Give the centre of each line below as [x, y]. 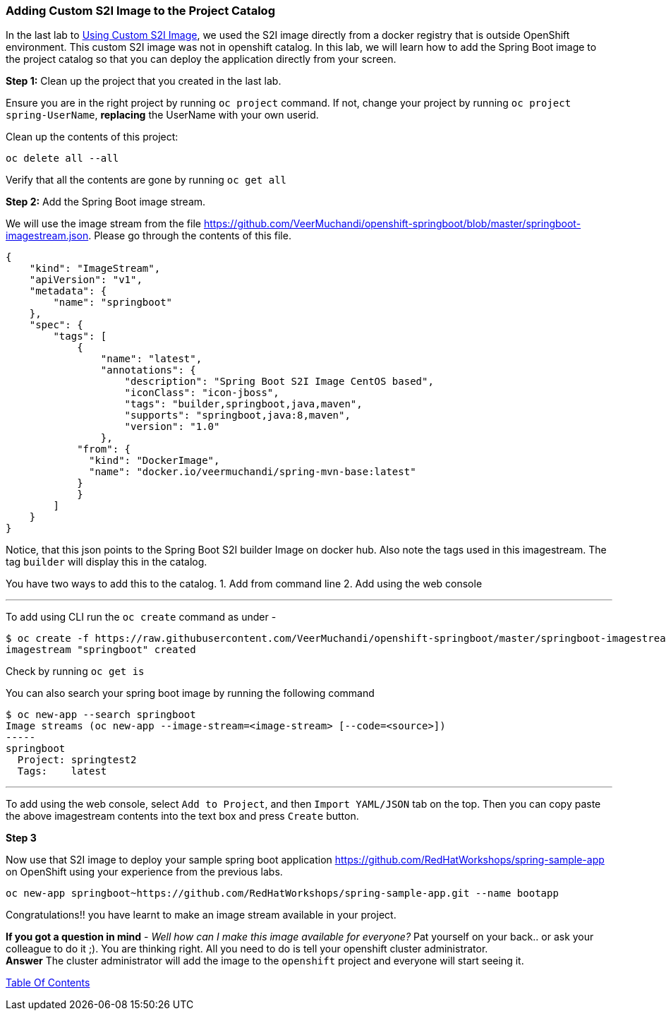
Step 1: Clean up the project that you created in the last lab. [144, 81]
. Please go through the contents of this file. [190, 236]
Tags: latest [62, 771]
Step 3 [21, 838]
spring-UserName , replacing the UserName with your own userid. [162, 115]
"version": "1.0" [172, 427]
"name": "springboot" [113, 303]
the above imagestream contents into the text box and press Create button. [182, 816]
